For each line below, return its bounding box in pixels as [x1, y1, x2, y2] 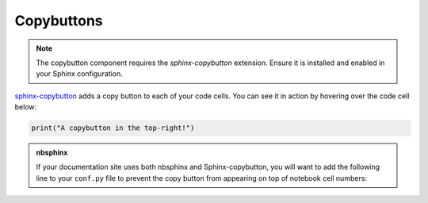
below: [14, 102, 37, 112]
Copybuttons [14, 12, 103, 29]
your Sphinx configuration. [36, 69, 123, 79]
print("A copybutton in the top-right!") [31, 124, 195, 132]
